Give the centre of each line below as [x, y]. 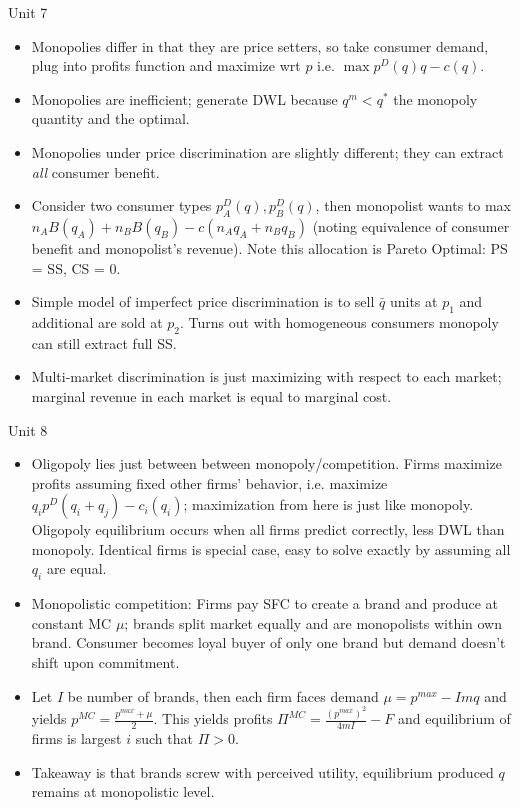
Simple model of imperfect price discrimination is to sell [203, 301]
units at [413, 301]
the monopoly [435, 98]
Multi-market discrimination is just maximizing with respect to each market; [266, 376]
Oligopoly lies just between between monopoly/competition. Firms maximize [267, 463]
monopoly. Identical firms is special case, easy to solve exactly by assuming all [271, 548]
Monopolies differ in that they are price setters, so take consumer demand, [260, 45]
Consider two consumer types [121, 205]
